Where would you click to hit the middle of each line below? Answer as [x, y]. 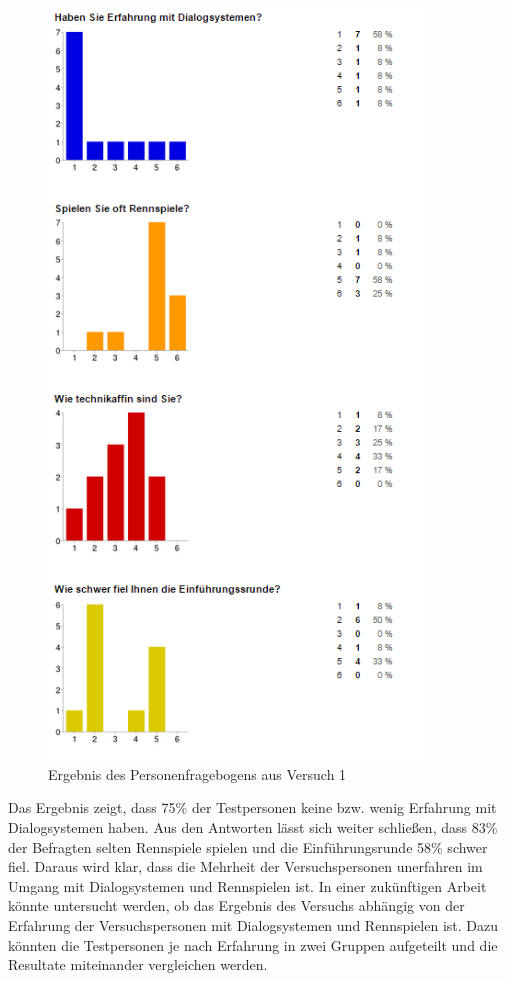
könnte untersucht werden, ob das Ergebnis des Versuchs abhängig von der [236, 905]
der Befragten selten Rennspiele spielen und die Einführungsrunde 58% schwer [248, 846]
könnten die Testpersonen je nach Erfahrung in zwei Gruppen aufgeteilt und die [253, 944]
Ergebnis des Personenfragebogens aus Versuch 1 [197, 773]
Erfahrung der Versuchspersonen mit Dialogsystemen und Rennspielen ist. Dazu [253, 924]
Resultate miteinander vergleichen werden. [138, 964]
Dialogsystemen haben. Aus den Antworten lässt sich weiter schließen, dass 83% [253, 826]
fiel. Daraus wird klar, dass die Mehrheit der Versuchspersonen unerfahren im [245, 866]
